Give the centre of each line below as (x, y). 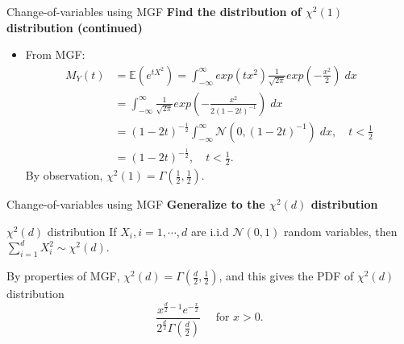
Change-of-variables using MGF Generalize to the (136, 204)
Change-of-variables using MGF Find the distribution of (154, 11)
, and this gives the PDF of (286, 276)
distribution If (82, 231)
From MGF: (55, 54)
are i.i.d (210, 231)
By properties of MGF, (63, 276)
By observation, (64, 175)
